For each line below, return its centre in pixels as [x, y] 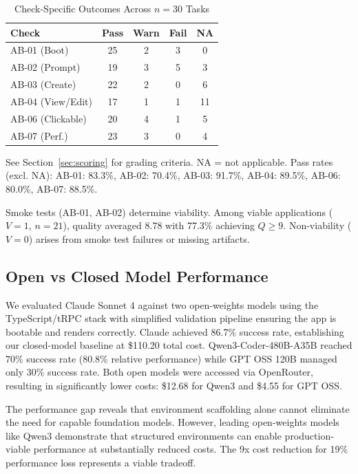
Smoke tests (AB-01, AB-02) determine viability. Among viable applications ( [169, 212]
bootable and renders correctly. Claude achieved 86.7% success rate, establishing [175, 331]
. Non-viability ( [317, 225]
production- [309, 435]
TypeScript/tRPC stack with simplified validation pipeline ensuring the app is [171, 318]
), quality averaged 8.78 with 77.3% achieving [159, 225]
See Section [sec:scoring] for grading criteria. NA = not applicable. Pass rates [169, 161]
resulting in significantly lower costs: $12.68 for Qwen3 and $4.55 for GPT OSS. [174, 386]
